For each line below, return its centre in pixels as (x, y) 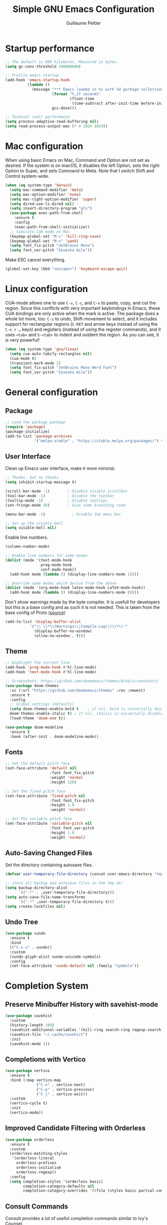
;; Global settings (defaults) (42, 704)
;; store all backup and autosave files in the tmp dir (64, 883)
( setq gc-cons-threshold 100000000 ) (43, 66)
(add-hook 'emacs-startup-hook (38, 80)
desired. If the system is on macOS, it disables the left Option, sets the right (83, 165)
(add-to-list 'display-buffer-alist (43, 622)
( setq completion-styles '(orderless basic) (56, 1182)
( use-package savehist (29, 1016)
